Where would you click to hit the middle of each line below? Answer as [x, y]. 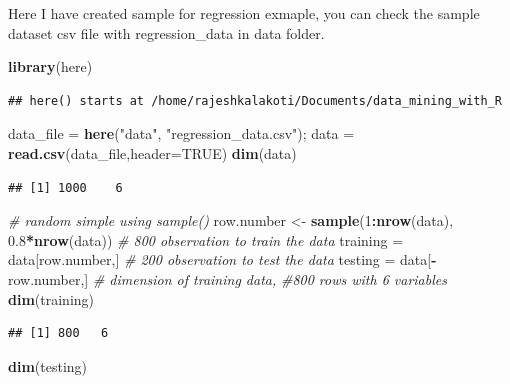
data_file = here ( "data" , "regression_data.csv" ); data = [181, 133]
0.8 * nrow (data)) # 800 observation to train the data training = [206, 239]
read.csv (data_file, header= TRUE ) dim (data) [152, 152]
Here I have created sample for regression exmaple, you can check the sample [244, 13]
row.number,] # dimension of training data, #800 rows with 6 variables [227, 278]
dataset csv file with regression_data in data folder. [166, 32]
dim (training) [51, 298]
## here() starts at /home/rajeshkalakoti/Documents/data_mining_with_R [255, 100]
